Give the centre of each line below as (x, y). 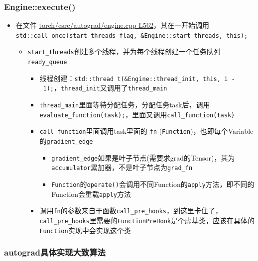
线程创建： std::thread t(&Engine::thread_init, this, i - (137, 78)
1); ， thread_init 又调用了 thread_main (105, 88)
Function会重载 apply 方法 (91, 194)
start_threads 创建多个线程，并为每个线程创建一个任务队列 (124, 51)
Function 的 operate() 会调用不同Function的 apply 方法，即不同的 (153, 184)
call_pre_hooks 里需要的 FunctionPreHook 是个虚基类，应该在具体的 (147, 220)
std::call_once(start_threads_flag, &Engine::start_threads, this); (132, 36)
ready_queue (47, 62)
